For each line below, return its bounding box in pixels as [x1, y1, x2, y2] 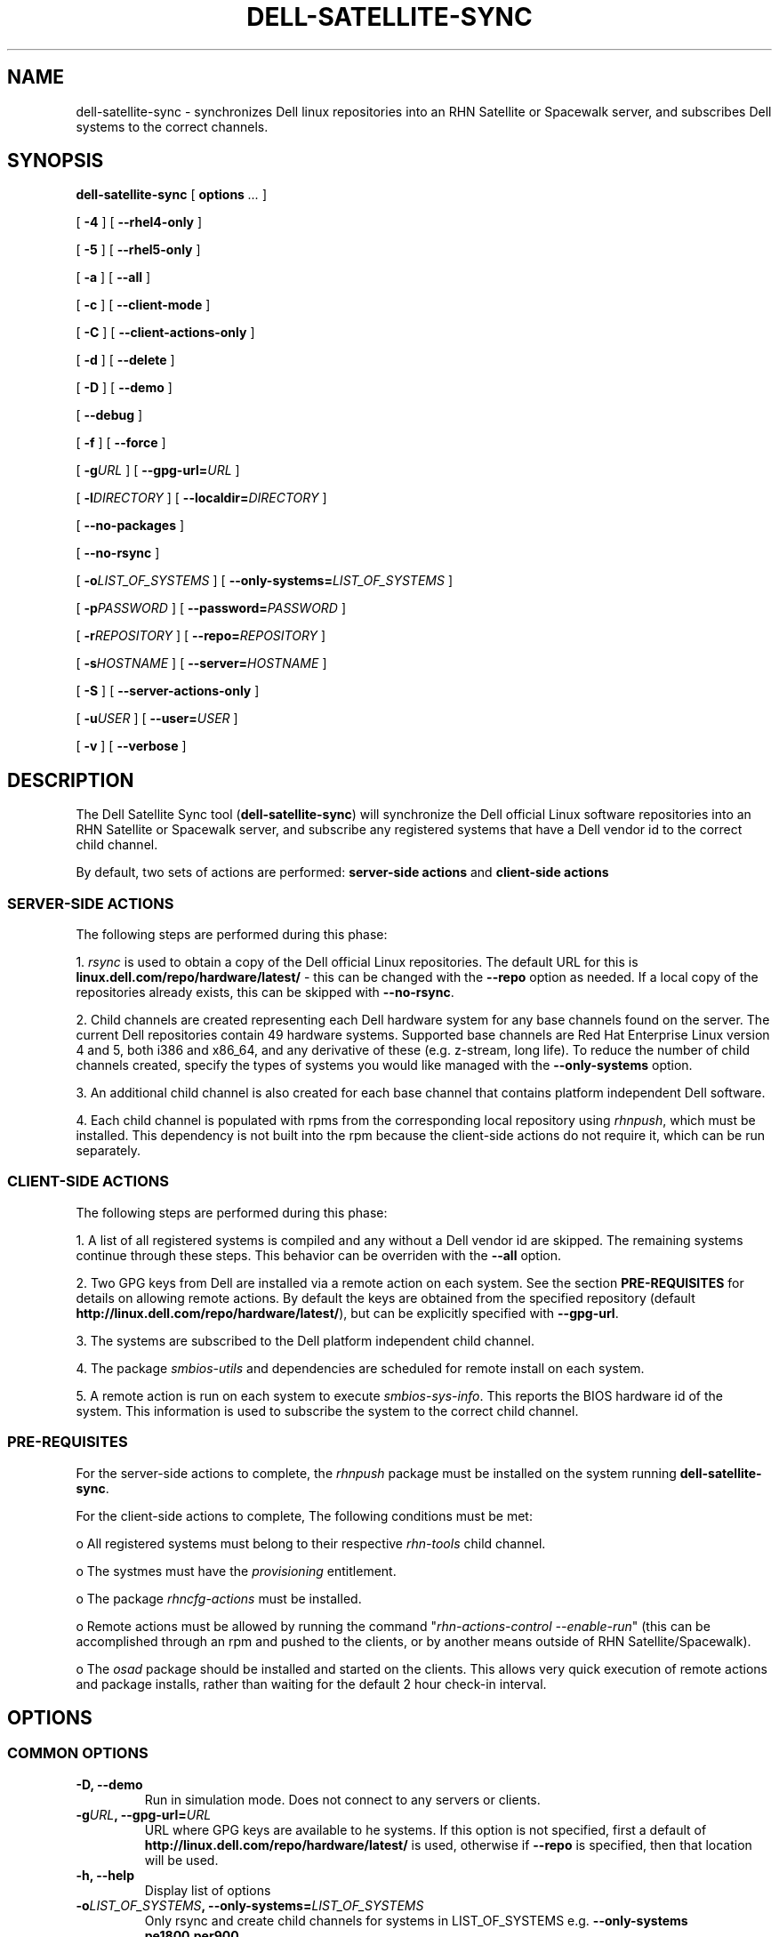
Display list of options [144, 1882, 271, 1898]
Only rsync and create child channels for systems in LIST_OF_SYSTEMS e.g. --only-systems [144, 1912, 688, 1928]
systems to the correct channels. [76, 118, 269, 134]
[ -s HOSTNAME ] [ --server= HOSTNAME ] [76, 655, 327, 671]
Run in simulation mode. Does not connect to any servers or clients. [144, 1791, 541, 1807]
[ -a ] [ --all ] [76, 269, 151, 285]
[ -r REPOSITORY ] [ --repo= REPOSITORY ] [76, 628, 326, 644]
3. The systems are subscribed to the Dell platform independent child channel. [76, 1332, 535, 1348]
